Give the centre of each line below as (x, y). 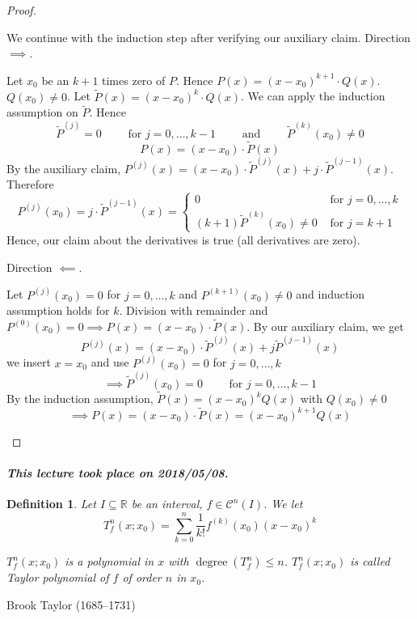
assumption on (42, 112)
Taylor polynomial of (58, 577)
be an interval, (167, 504)
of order (142, 577)
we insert (29, 362)
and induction (331, 294)
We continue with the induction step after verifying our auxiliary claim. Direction (208, 37)
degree (212, 563)
